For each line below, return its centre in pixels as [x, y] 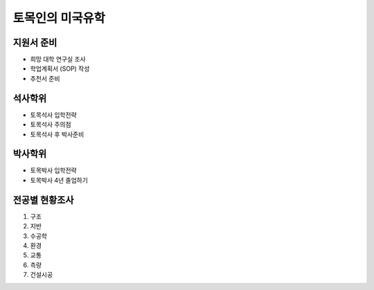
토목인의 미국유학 [59, 18]
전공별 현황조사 [43, 200]
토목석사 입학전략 [53, 115]
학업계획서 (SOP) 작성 [60, 69]
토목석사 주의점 [51, 125]
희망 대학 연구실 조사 [58, 60]
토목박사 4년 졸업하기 [59, 180]
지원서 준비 [35, 43]
